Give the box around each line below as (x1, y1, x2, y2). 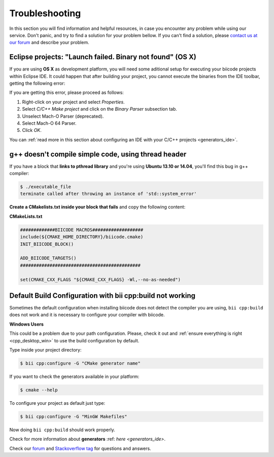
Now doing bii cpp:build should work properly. (9, 427, 115, 433)
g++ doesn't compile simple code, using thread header (9, 150, 187, 158)
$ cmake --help (20, 387, 58, 393)
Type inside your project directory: (9, 346, 82, 353)
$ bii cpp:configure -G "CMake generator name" (20, 360, 141, 366)
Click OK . (22, 127, 42, 133)
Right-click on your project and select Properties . (22, 99, 125, 105)
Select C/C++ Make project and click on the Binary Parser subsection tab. (22, 106, 178, 112)
